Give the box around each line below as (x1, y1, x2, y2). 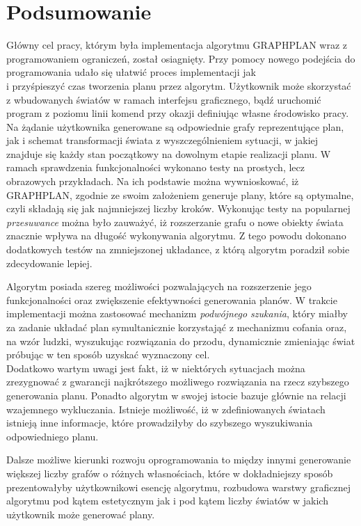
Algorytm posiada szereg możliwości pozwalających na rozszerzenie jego (6, 279, 312, 294)
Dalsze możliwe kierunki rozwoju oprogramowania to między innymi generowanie (6, 452, 351, 467)
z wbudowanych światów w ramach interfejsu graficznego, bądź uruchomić (6, 92, 321, 106)
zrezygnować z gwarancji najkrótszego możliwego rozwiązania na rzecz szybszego (6, 374, 349, 389)
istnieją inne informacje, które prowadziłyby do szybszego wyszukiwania (6, 415, 313, 430)
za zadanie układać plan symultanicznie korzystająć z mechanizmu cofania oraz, (6, 320, 347, 334)
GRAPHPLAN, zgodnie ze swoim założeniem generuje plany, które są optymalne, (6, 187, 354, 202)
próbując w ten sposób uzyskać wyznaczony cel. (6, 347, 210, 362)
